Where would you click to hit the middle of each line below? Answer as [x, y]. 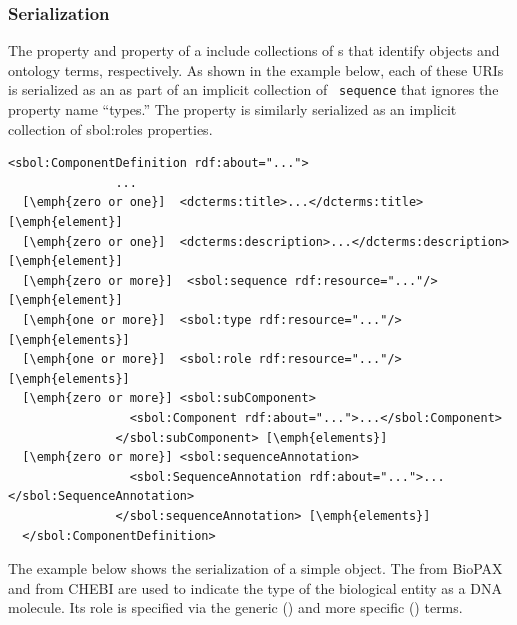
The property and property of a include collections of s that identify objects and [254, 50]
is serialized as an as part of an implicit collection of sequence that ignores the [253, 89]
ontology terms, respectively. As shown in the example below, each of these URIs [256, 69]
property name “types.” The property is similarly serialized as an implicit [232, 109]
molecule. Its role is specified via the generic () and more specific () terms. [235, 607]
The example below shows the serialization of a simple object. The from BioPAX [255, 568]
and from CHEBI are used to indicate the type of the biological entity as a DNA [255, 587]
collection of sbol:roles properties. [110, 128]
